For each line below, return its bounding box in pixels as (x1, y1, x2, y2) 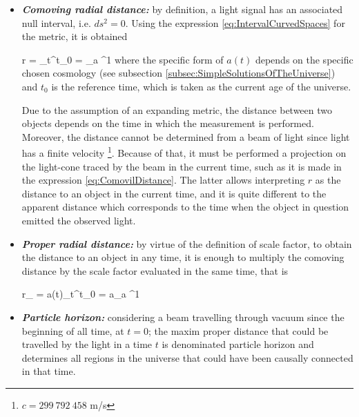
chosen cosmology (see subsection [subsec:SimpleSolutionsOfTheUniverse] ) (21, 66, 336, 80)
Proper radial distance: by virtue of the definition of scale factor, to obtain (21, 236, 352, 251)
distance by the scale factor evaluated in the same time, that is (21, 263, 289, 278)
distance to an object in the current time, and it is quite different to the (21, 186, 327, 200)
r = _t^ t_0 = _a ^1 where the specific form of (21, 52, 224, 66)
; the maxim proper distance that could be (148, 323, 329, 338)
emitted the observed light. (21, 213, 136, 227)
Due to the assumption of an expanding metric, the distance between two (21, 102, 333, 117)
